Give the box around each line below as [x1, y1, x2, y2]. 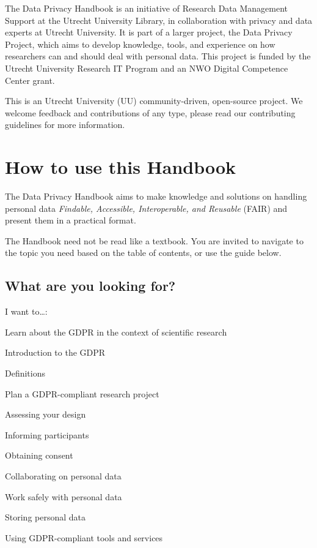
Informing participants [5, 428, 89, 441]
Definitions [5, 367, 46, 380]
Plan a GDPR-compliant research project [5, 387, 159, 400]
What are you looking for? [5, 276, 176, 295]
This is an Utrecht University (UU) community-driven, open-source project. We [5, 94, 303, 107]
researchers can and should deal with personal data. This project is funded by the [5, 50, 311, 62]
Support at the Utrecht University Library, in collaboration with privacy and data [5, 13, 313, 26]
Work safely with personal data [5, 490, 122, 503]
